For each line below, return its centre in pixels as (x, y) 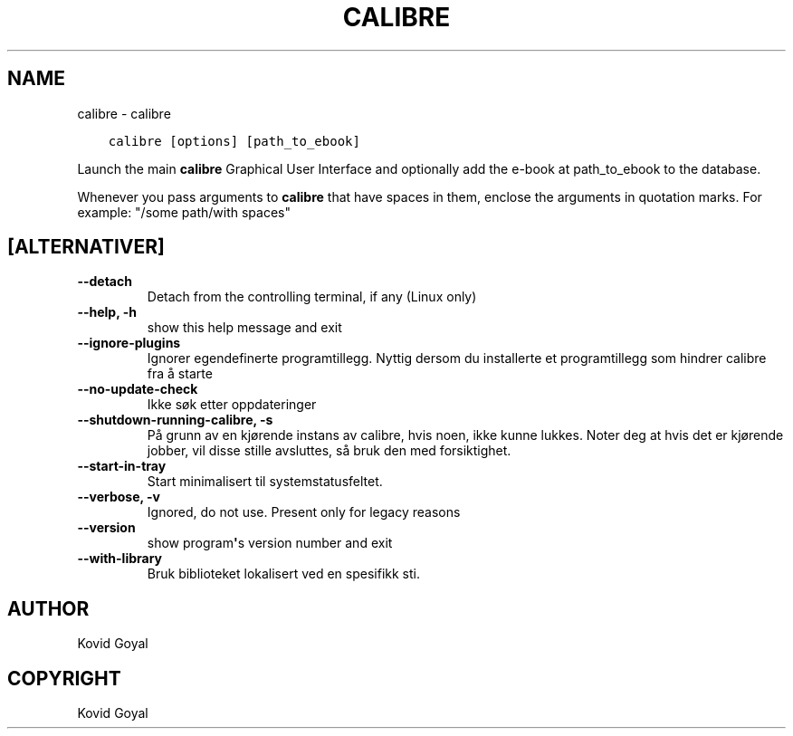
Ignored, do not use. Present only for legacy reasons (304, 512)
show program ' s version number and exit (270, 543)
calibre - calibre (124, 113)
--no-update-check (138, 389)
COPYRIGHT (64, 678)
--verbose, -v (119, 497)
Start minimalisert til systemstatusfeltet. (265, 482)
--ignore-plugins (129, 343)
